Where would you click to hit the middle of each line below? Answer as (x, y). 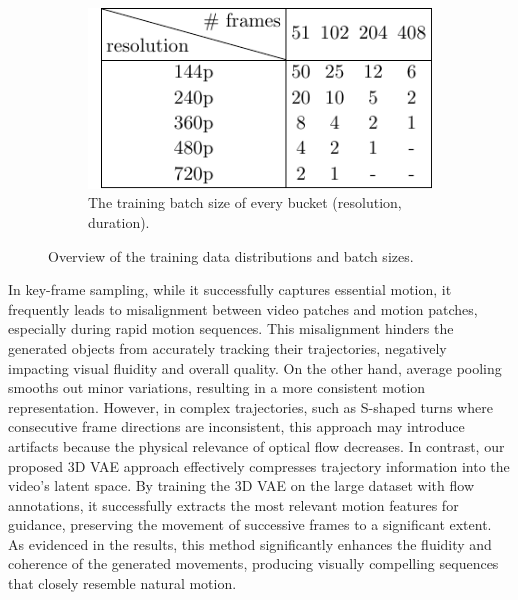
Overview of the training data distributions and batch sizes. (231, 255)
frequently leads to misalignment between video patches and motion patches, (243, 308)
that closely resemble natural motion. (122, 583)
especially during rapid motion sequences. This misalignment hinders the (231, 328)
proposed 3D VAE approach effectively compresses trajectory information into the (259, 465)
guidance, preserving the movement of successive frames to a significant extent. (250, 524)
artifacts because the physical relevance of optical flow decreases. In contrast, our (256, 445)
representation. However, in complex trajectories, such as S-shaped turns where (250, 406)
